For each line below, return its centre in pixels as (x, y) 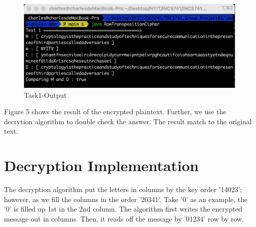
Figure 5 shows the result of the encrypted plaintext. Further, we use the (115, 112)
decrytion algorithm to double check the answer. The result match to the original (128, 121)
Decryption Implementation (101, 165)
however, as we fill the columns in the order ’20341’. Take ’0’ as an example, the (126, 199)
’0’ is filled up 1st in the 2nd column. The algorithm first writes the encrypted (123, 209)
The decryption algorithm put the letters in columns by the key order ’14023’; (123, 189)
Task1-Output (45, 95)
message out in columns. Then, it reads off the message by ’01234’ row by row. (124, 218)
